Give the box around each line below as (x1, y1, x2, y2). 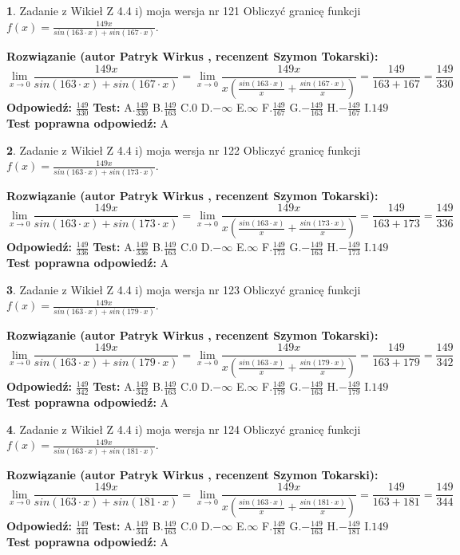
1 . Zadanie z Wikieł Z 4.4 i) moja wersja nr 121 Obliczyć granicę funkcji (6, 2, 361, 18)
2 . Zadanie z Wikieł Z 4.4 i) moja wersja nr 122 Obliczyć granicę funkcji (6, 141, 361, 158)
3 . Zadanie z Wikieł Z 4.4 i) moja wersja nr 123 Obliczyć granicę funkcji (6, 281, 361, 297)
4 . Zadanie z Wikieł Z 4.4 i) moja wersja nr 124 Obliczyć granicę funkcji (6, 420, 361, 437)
